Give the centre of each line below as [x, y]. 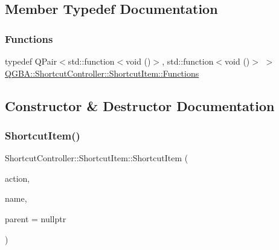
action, [18, 178]
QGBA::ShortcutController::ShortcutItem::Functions [102, 73]
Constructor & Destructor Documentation [140, 105]
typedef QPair [31, 61]
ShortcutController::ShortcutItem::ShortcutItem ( [97, 158]
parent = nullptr [36, 218]
